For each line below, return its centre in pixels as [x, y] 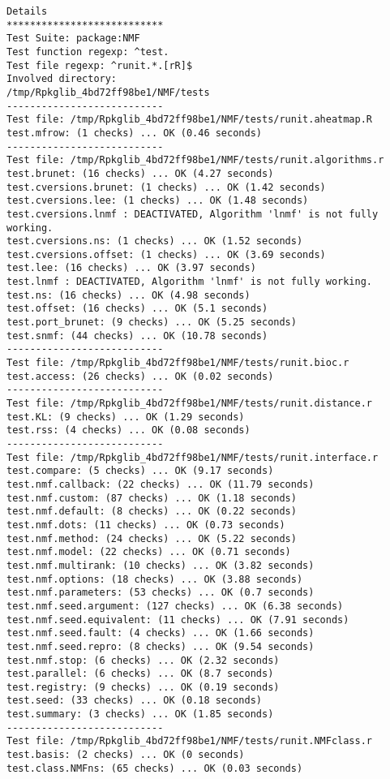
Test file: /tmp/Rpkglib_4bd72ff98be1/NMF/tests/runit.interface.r [193, 457]
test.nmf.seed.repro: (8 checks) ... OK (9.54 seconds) [161, 646]
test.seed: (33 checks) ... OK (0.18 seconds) [134, 701]
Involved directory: [62, 79]
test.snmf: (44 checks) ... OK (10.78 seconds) [137, 336]
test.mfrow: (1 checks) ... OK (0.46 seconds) [134, 133]
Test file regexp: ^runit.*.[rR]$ [100, 65]
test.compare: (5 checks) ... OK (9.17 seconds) [140, 471]
